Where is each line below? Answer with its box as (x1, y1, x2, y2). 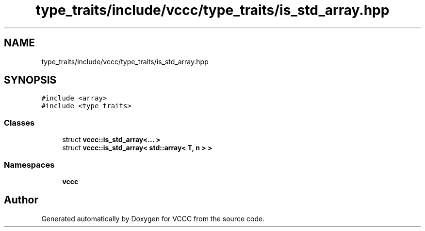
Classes (4, 117, 35, 128)
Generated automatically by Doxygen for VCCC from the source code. (41, 214, 265, 223)
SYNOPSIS (4, 74, 57, 87)
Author (4, 194, 38, 206)
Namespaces (4, 159, 55, 170)
